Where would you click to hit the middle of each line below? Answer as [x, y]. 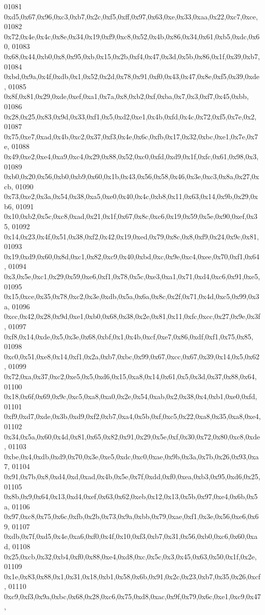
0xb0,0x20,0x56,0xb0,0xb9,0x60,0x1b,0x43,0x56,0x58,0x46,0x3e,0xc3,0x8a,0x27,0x [132, 176]
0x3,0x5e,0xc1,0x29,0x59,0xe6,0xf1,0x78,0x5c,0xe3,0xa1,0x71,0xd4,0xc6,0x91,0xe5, [132, 276]
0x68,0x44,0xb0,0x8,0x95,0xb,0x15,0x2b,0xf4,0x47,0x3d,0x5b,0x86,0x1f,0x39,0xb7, [132, 56]
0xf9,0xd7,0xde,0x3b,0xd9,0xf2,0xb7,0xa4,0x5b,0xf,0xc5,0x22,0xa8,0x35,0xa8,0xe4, [132, 416]
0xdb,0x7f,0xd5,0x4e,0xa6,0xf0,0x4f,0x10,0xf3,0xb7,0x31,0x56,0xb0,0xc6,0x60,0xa [131, 536]
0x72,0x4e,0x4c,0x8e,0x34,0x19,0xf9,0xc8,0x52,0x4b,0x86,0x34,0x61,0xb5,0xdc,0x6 [132, 36]
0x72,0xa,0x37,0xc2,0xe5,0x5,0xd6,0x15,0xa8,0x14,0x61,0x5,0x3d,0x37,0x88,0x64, [130, 376]
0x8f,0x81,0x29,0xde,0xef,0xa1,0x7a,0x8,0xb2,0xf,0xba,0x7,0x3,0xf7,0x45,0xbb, [127, 96]
